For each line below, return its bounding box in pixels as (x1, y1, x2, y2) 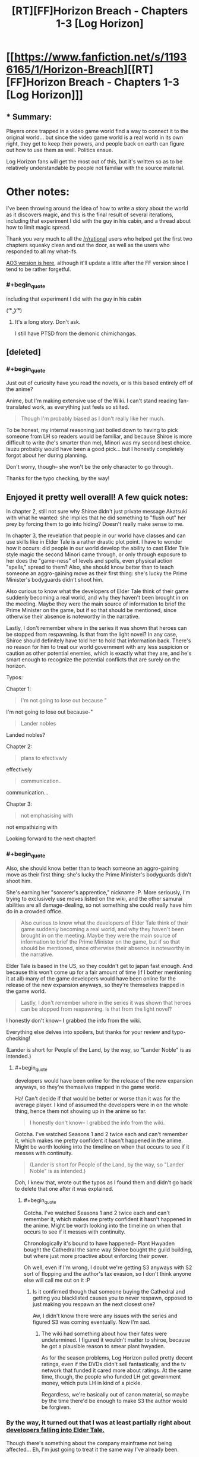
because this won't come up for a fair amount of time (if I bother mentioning (6, 969, 192, 976)
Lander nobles (20, 720, 56, 727)
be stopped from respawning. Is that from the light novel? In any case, (6, 631, 178, 638)
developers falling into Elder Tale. (6, 1426, 105, 1434)
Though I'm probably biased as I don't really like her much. (20, 415, 165, 422)
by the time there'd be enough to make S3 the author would (41, 1398, 188, 1405)
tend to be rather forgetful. (6, 266, 71, 273)
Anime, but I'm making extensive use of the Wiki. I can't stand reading (6, 397, 178, 405)
